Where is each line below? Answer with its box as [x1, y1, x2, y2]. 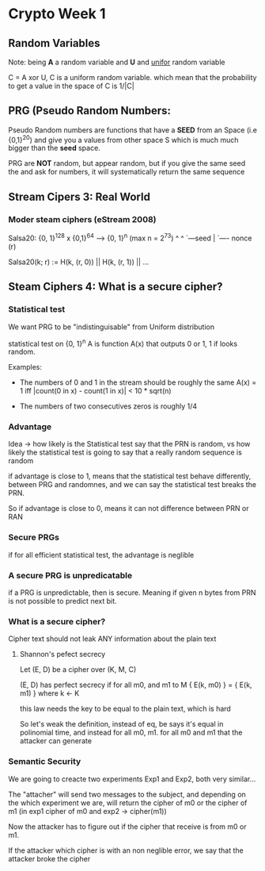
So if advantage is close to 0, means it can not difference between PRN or [8, 504, 249, 513]
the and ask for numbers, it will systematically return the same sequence [8, 167, 245, 177]
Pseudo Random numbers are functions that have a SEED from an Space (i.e [8, 125, 257, 135]
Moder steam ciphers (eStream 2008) [8, 213, 157, 224]
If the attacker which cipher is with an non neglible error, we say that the [8, 846, 244, 855]
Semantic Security [8, 756, 81, 767]
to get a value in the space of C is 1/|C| [8, 81, 134, 90]
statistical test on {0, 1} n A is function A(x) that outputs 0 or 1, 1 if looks [8, 337, 238, 348]
